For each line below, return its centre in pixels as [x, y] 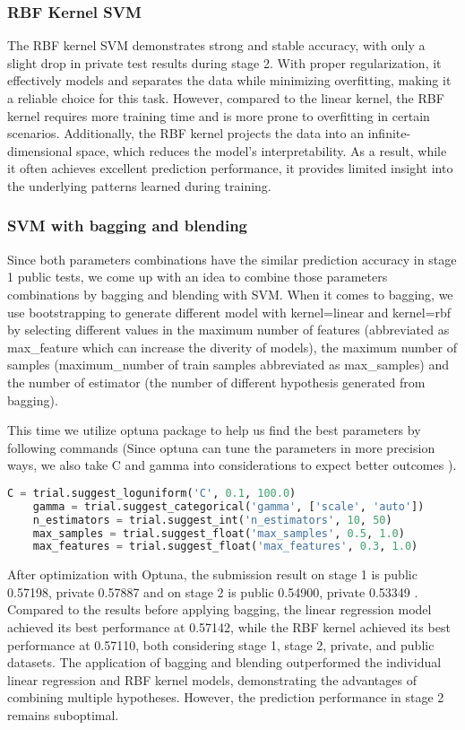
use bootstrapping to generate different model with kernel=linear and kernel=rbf [229, 312]
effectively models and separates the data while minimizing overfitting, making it [229, 80]
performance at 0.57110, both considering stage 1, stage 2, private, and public [221, 644]
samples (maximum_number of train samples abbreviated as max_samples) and [228, 365]
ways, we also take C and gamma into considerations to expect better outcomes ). [232, 465]
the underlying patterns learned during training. [139, 185]
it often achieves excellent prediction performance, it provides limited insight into [230, 168]
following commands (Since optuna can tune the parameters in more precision [221, 447]
